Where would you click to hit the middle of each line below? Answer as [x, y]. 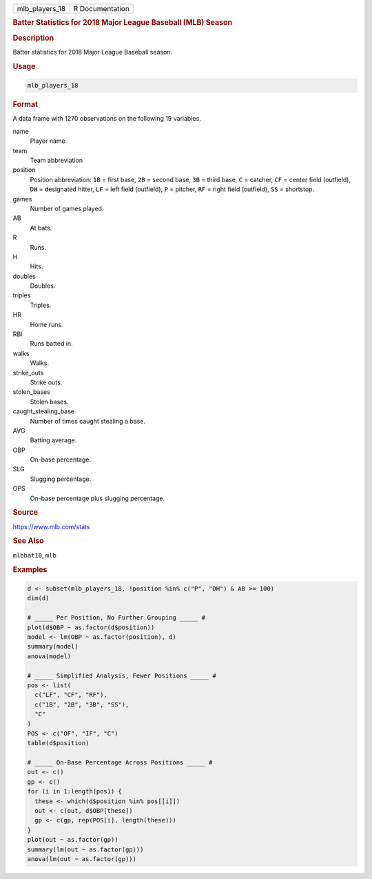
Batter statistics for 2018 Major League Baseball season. [93, 52]
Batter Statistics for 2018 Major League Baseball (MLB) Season [123, 23]
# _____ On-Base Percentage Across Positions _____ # [120, 763]
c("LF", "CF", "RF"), [71, 695]
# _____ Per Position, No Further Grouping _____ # [116, 618]
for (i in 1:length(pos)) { [74, 791]
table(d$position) [58, 743]
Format [25, 105]
